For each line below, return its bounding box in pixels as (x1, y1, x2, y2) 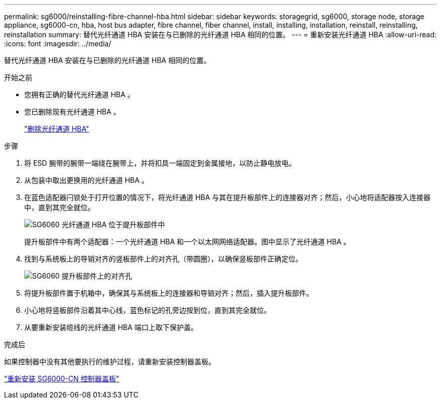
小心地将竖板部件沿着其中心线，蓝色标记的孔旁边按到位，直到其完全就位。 (24, 306, 271, 314)
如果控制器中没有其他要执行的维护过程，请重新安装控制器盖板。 (4, 357, 215, 366)
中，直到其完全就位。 (24, 203, 95, 212)
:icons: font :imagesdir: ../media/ (4, 39, 111, 48)
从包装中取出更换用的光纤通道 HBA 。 (24, 176, 149, 184)
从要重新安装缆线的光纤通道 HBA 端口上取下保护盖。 (24, 323, 198, 331)
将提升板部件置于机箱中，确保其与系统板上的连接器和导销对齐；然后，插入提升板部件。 (24, 289, 313, 297)
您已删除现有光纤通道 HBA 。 (24, 107, 121, 116)
